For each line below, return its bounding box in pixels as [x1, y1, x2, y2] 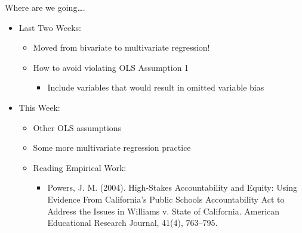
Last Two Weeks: [19, 21, 81, 33]
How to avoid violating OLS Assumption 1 [33, 61, 189, 73]
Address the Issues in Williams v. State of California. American [47, 204, 280, 217]
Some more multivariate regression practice [33, 141, 191, 154]
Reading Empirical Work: [33, 161, 127, 173]
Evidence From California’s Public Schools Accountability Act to [47, 192, 285, 205]
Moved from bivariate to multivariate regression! [33, 41, 210, 54]
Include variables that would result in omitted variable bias [47, 81, 264, 94]
